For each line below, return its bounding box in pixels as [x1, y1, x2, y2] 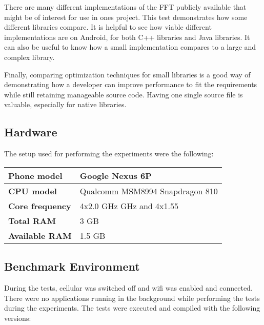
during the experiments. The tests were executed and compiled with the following [4, 302, 260, 313]
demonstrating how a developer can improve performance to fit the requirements [4, 79, 257, 90]
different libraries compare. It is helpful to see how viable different [4, 22, 212, 32]
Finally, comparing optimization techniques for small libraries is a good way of [4, 69, 251, 79]
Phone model [8, 169, 63, 181]
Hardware [4, 124, 57, 140]
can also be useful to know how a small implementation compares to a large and [4, 42, 256, 52]
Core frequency [8, 199, 71, 212]
